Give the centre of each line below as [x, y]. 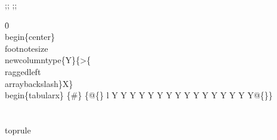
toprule [18, 130]
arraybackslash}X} [39, 83]
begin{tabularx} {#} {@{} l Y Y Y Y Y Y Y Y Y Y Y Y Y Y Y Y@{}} [139, 95]
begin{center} [30, 37]
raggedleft [23, 71]
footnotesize [27, 48]
